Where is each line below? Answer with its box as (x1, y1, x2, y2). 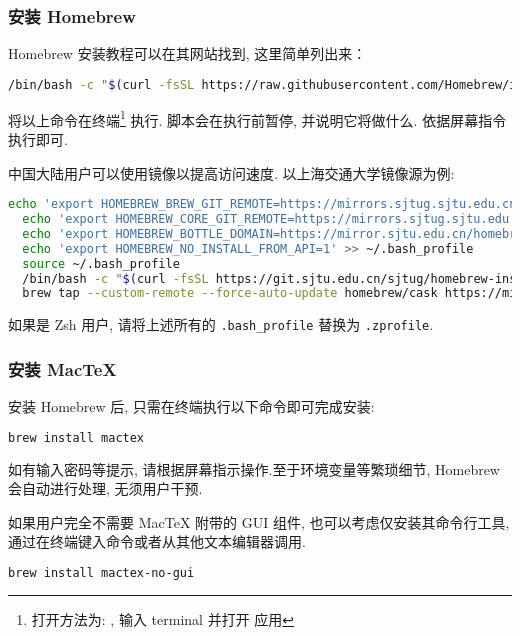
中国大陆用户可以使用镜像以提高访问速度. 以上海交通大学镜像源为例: (8, 162, 455, 183)
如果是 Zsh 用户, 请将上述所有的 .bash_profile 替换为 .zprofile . (8, 314, 434, 335)
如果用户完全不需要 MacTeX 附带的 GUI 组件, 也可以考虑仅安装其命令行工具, (8, 511, 510, 532)
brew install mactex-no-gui (8, 565, 195, 580)
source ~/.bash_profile (22, 256, 180, 271)
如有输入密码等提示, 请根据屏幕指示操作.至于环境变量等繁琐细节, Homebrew (8, 458, 500, 479)
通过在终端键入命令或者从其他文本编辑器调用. (8, 531, 306, 552)
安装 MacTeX (8, 356, 117, 381)
